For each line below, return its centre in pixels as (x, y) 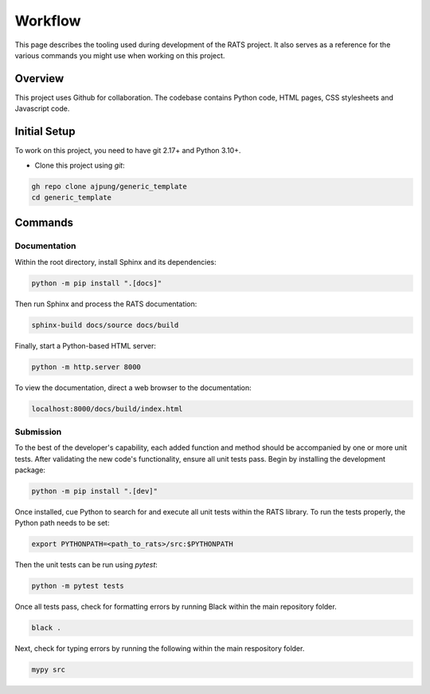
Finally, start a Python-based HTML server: (86, 345)
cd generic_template (71, 197)
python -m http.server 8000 (86, 367)
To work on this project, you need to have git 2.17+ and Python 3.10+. (128, 151)
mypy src (49, 670)
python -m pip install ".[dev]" (95, 491)
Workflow (48, 21)
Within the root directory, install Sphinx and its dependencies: (115, 262)
